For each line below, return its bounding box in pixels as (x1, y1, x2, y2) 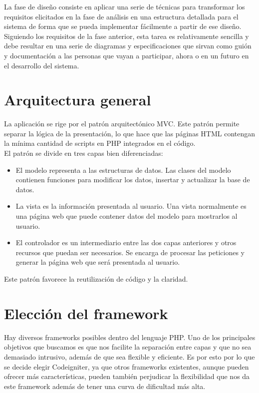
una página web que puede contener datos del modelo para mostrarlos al (15, 211, 238, 221)
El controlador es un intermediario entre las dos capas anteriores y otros (15, 237, 237, 248)
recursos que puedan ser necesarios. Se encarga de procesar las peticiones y (15, 247, 245, 257)
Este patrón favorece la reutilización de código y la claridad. (4, 274, 188, 284)
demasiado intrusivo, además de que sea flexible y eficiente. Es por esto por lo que (4, 351, 255, 362)
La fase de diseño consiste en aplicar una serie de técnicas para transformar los (4, 1, 245, 11)
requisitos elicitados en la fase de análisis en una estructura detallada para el (4, 11, 239, 21)
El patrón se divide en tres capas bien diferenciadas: (4, 148, 163, 158)
